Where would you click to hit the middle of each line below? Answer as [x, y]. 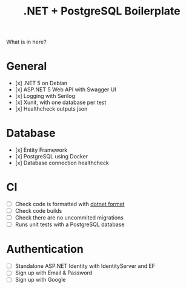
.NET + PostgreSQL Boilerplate [102, 11]
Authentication [45, 249]
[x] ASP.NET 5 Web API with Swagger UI [65, 89]
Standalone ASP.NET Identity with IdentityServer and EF [85, 266]
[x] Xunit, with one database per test [61, 102]
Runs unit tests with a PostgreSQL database [70, 224]
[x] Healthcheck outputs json [51, 109]
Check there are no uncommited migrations [69, 218]
